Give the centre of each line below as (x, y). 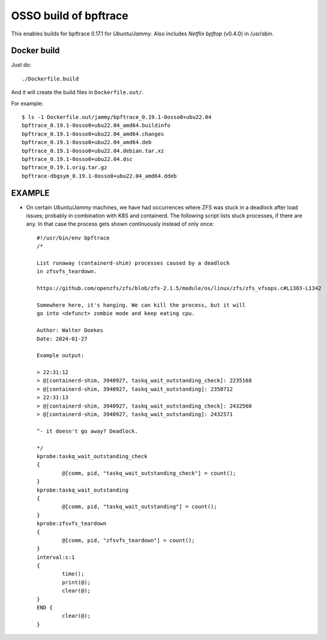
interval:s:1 (56, 557)
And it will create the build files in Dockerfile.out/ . (77, 92)
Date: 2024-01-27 (62, 339)
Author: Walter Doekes (70, 331)
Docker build (35, 51)
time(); (73, 574)
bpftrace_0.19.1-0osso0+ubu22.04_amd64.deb (87, 142)
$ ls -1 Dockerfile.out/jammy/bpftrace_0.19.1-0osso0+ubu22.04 (117, 117)
